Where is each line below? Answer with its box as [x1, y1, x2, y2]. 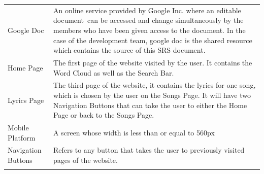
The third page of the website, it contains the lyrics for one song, [53, 80, 256, 90]
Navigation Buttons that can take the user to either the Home [53, 99, 247, 110]
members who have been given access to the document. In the [53, 24, 246, 35]
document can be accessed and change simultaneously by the [53, 15, 244, 25]
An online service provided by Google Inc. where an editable [53, 5, 241, 15]
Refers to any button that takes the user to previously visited [53, 145, 245, 155]
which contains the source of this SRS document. [53, 45, 206, 55]
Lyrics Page [8, 94, 44, 105]
